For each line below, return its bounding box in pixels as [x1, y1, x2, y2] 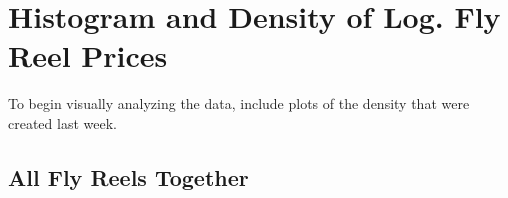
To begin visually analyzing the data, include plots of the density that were [8, 93, 470, 114]
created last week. [8, 112, 117, 133]
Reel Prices [8, 35, 168, 76]
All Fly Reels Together [8, 161, 249, 192]
